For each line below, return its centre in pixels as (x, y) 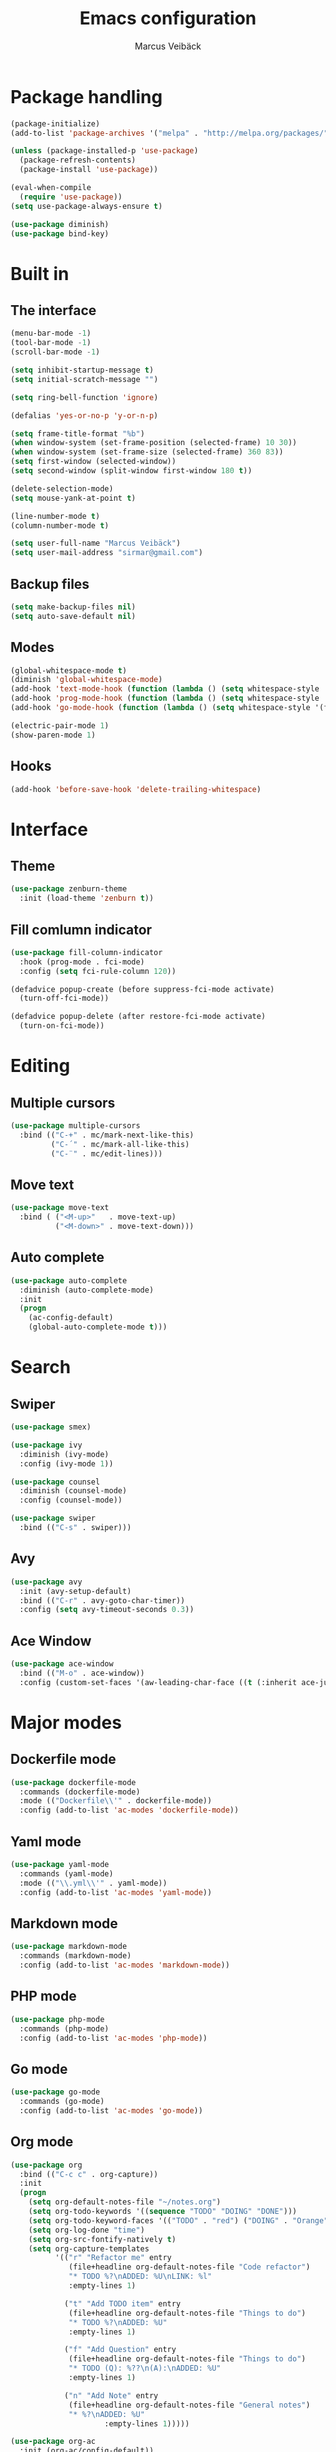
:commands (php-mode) (64, 2028)
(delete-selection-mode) (62, 488)
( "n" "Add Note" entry (111, 2395)
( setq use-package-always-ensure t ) (86, 206)
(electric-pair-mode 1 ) (60, 725)
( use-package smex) (51, 1427)
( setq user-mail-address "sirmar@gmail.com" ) (106, 553)
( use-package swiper (53, 1518)
